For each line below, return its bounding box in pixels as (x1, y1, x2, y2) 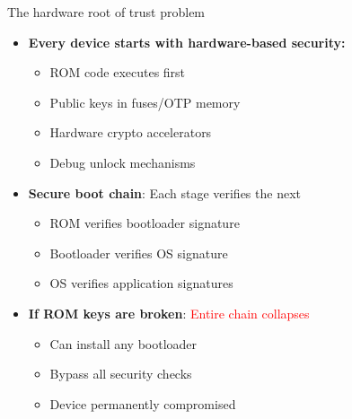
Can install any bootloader (49, 334, 198, 353)
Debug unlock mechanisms (49, 153, 196, 171)
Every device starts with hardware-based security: (28, 32, 346, 51)
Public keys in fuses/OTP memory (49, 92, 241, 111)
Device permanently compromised (49, 394, 236, 413)
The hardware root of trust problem (7, 3, 206, 21)
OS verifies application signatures (49, 274, 233, 292)
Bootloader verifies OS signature (49, 243, 228, 262)
